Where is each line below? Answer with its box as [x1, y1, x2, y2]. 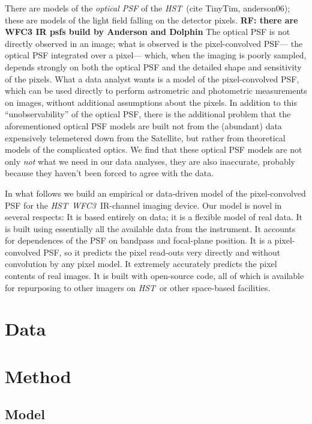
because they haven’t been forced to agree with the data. [5, 167, 214, 179]
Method [5, 363, 71, 388]
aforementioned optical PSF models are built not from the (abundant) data [5, 119, 282, 132]
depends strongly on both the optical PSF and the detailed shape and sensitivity [5, 60, 302, 73]
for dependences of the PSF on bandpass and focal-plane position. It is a [5, 234, 272, 247]
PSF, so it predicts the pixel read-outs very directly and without [43, 245, 281, 258]
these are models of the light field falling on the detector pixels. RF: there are [5, 13, 298, 26]
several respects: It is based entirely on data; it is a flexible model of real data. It [5, 210, 303, 223]
